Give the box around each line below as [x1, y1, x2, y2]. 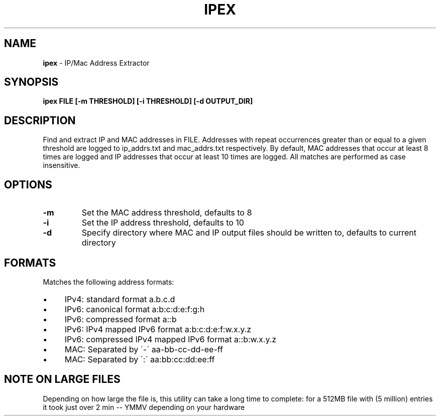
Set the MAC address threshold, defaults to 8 [81, 207, 252, 218]
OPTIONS [4, 178, 52, 191]
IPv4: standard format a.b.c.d [64, 294, 175, 304]
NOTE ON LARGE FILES [4, 373, 121, 386]
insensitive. [43, 161, 80, 170]
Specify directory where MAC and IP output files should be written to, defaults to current [81, 228, 416, 238]
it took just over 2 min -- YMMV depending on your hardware [43, 402, 245, 411]
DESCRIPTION [4, 114, 76, 127]
